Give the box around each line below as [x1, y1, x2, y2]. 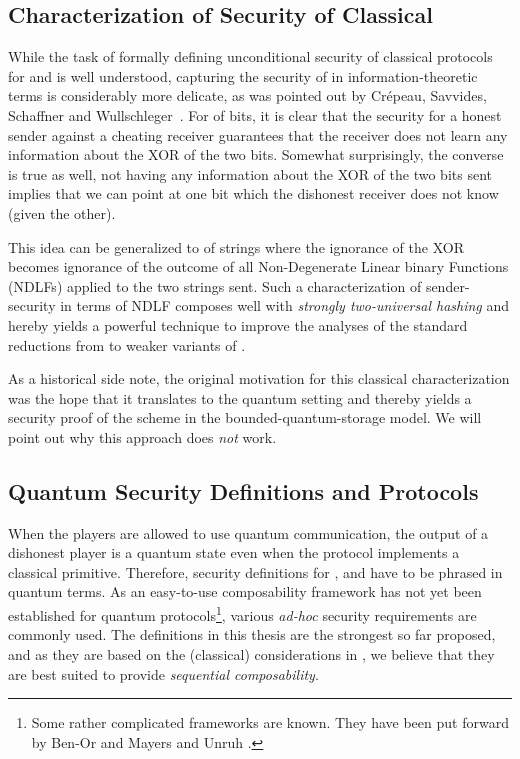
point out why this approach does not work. [8, 426, 277, 447]
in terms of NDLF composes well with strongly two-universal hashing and [60, 295, 510, 316]
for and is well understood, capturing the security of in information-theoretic [8, 65, 478, 86]
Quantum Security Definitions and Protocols [8, 475, 479, 506]
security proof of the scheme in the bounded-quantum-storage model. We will [8, 407, 482, 428]
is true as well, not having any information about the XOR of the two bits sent [8, 163, 492, 184]
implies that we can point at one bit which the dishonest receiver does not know [8, 183, 499, 204]
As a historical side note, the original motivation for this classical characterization [8, 368, 510, 389]
